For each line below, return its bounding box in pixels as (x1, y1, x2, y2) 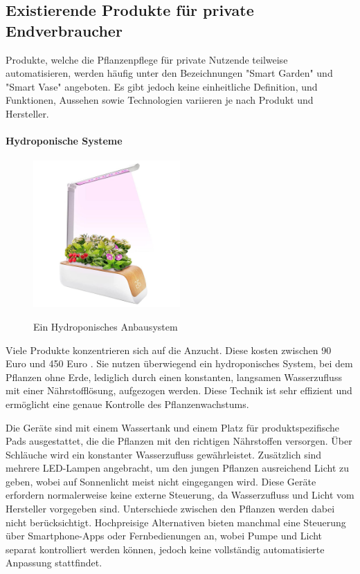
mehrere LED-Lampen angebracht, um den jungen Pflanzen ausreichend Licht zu (6, 461, 350, 475)
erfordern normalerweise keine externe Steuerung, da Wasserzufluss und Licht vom (6, 488, 354, 502)
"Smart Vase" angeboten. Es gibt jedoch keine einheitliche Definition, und (6, 79, 318, 93)
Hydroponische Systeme (6, 133, 123, 148)
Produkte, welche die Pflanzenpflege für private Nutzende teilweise (6, 52, 288, 66)
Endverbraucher (6, 19, 123, 41)
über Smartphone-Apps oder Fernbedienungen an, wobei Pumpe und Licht (6, 528, 323, 543)
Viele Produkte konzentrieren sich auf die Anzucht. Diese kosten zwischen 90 (6, 342, 332, 357)
